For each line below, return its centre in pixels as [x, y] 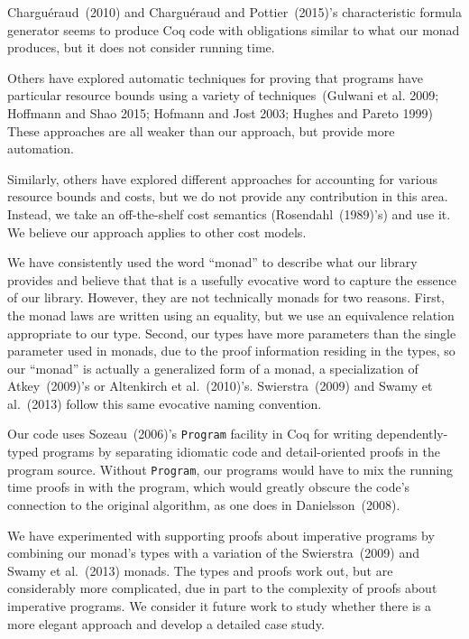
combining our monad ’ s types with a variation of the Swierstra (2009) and [213, 553]
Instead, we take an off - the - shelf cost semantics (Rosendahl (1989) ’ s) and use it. [229, 213]
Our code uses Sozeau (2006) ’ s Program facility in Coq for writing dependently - [228, 434]
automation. [41, 148]
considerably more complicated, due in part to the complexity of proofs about [222, 588]
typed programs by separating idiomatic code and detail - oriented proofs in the [224, 452]
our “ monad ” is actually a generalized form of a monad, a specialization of [213, 368]
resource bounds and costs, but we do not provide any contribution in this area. [228, 196]
